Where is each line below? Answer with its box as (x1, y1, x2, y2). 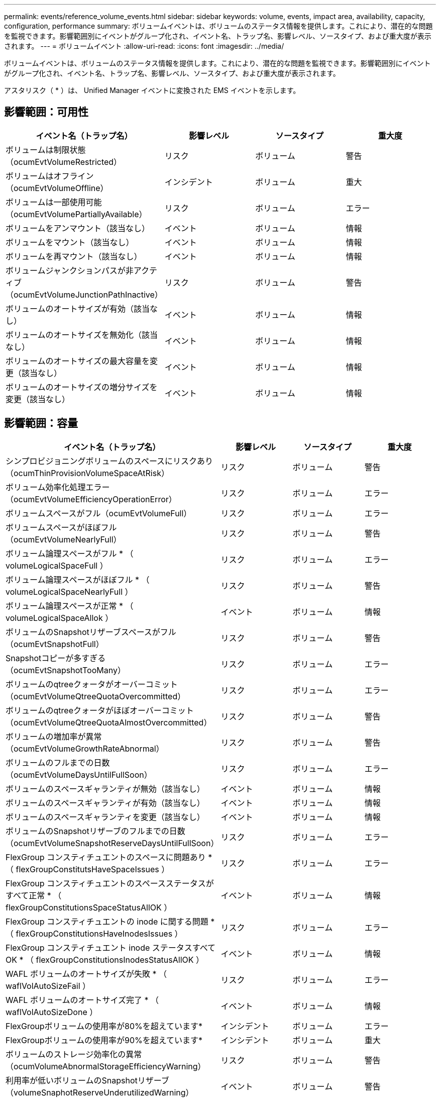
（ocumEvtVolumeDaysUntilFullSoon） (6, 769, 152, 780)
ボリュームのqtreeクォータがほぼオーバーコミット (6, 705, 194, 715)
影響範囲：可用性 (4, 106, 88, 119)
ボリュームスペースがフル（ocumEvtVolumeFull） (6, 508, 192, 518)
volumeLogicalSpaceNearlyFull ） (6, 586, 133, 597)
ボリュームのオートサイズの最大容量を (6, 355, 150, 366)
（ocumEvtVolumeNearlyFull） (6, 534, 122, 544)
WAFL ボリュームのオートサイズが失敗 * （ (6, 968, 167, 979)
